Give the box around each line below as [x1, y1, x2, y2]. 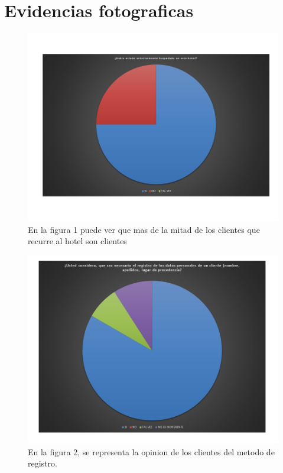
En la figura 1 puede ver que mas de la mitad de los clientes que [28, 223, 260, 235]
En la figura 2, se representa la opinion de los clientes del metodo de [28, 445, 275, 458]
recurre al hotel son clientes [28, 235, 127, 247]
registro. [28, 457, 57, 469]
